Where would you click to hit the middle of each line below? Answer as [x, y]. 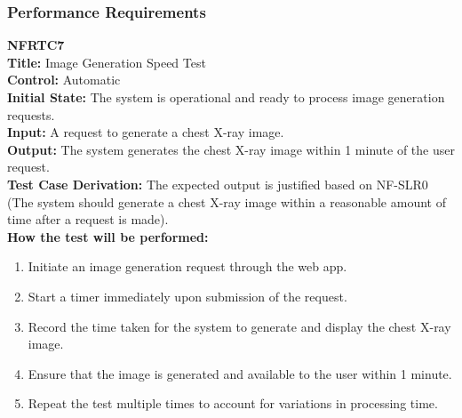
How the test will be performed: [108, 236]
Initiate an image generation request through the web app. [187, 266]
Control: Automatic [64, 80]
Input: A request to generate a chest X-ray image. [146, 132]
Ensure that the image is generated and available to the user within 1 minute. [240, 373]
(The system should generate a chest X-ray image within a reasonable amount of [227, 201]
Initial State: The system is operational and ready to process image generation [226, 97]
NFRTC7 [36, 45]
